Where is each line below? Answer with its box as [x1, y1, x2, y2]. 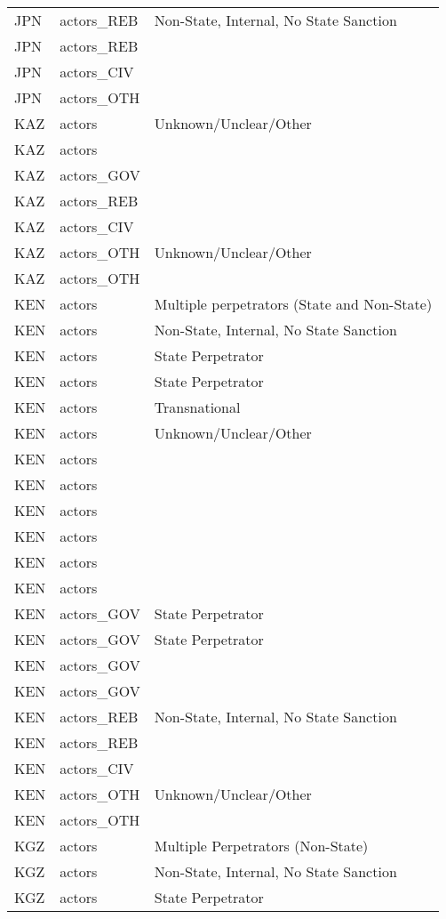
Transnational [154, 397, 241, 417]
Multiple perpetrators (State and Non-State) [154, 294, 433, 314]
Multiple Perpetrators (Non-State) [154, 835, 369, 856]
